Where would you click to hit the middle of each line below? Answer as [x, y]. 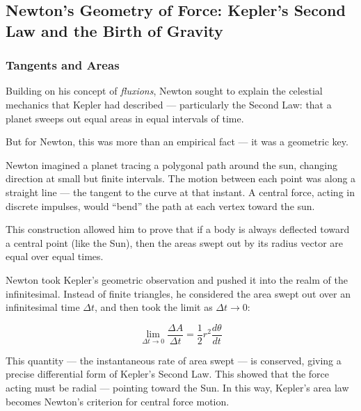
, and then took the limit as [154, 307]
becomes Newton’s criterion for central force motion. [118, 401]
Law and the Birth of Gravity [114, 30]
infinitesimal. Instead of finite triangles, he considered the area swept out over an [178, 293]
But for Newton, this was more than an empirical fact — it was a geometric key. [177, 142]
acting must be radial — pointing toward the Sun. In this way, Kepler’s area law [177, 387]
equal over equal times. [55, 256]
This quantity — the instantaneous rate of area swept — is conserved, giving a [174, 360]
